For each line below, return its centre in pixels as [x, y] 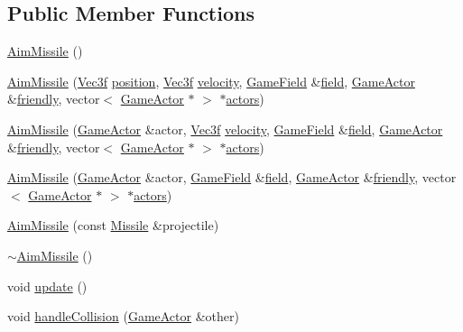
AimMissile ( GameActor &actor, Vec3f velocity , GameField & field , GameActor [225, 129]
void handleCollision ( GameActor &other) [123, 316]
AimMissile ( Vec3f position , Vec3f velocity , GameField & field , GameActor [211, 81]
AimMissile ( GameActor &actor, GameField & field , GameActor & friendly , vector [232, 177]
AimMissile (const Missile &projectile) [113, 225]
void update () [47, 286]
